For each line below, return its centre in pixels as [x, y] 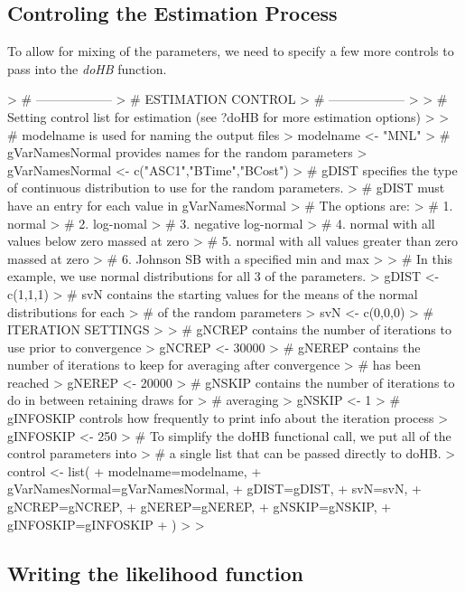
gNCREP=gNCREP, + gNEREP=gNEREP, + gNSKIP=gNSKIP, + [200, 507]
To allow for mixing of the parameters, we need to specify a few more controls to [231, 51]
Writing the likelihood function [155, 573]
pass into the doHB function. [87, 68]
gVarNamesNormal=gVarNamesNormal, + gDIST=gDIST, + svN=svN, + [214, 489]
